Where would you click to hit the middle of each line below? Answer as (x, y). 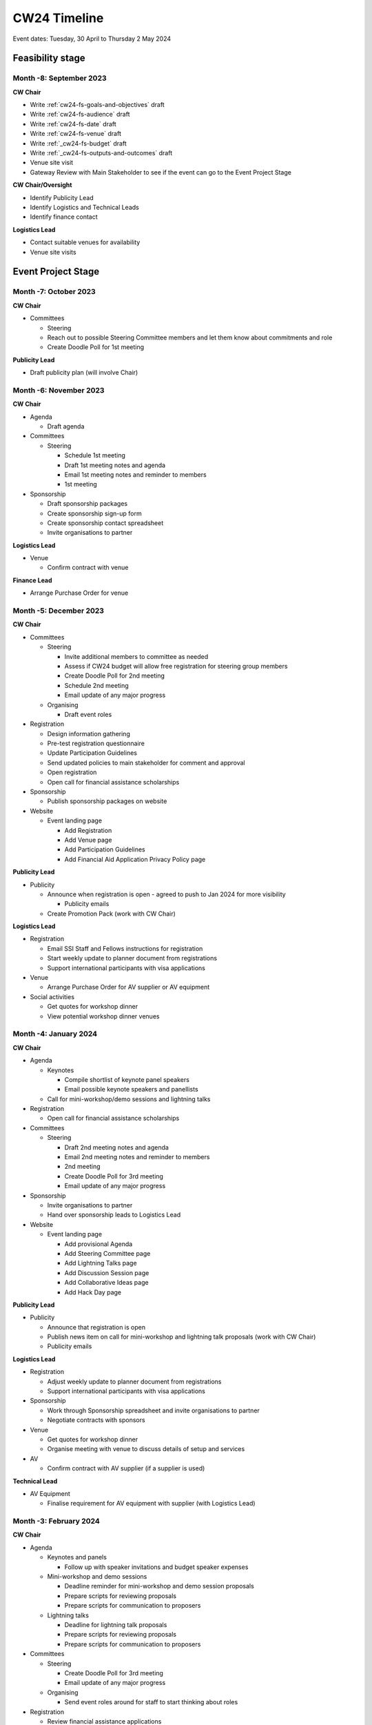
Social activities (52, 996)
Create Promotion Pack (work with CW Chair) (111, 914)
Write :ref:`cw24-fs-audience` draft (80, 115)
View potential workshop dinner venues (103, 1016)
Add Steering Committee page (107, 1253)
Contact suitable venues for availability (85, 242)
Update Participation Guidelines (92, 753)
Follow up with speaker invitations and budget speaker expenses (156, 1567)
